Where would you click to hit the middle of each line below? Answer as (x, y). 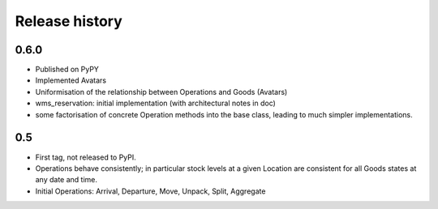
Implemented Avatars (71, 80)
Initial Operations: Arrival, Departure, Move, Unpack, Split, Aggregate (150, 191)
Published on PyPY (67, 70)
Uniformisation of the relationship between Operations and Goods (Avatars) (161, 92)
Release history (69, 21)
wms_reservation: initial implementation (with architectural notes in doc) (155, 103)
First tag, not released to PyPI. (86, 157)
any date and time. (66, 180)
